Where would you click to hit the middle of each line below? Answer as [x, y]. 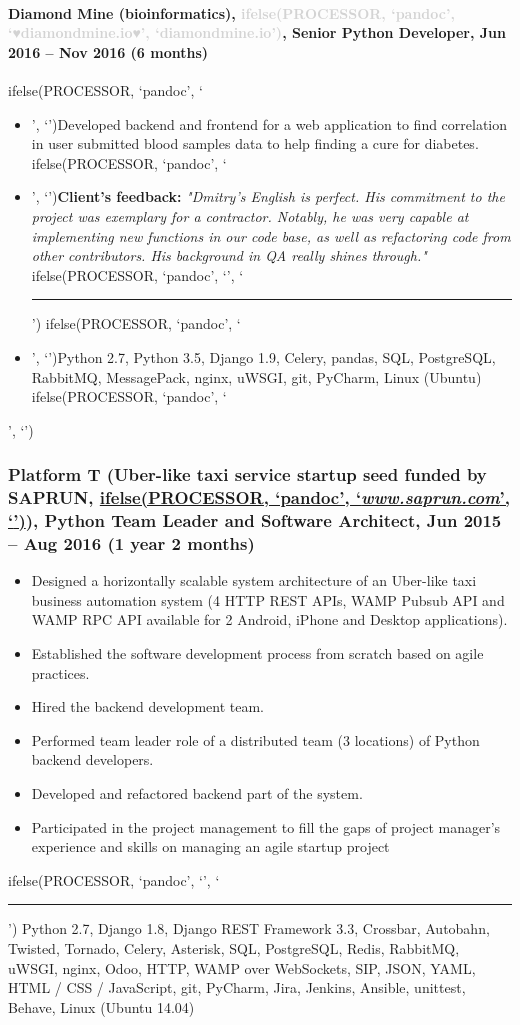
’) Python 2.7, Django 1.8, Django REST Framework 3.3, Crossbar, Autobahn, [249, 928]
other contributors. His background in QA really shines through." [229, 255]
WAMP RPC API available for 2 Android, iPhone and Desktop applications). [269, 619]
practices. [60, 672]
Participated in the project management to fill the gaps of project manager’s [266, 826]
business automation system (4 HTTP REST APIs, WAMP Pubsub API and [268, 599]
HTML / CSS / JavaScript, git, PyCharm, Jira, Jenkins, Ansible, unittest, [237, 987]
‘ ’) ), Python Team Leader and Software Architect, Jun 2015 [255, 520]
